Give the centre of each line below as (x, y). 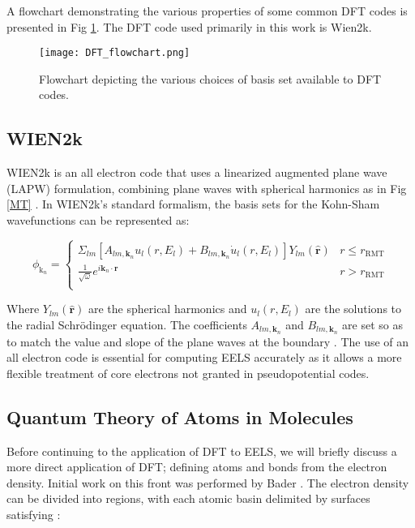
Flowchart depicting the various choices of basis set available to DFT (210, 78)
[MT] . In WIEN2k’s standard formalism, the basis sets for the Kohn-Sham (193, 204)
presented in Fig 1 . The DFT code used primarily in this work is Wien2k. (189, 26)
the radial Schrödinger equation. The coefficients (127, 324)
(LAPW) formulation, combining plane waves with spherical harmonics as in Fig (207, 188)
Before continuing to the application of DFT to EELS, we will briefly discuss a (202, 451)
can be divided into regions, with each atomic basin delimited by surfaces (188, 498)
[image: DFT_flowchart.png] (115, 53)
